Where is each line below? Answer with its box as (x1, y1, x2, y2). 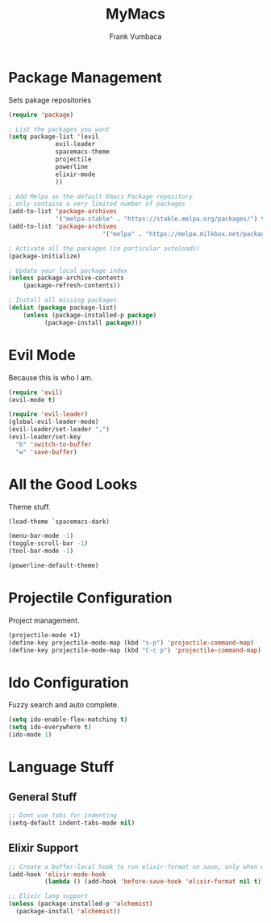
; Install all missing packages (8, 296, 117, 304)
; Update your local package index (8, 266, 128, 275)
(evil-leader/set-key (8, 433, 81, 441)
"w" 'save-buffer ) (15, 447, 78, 456)
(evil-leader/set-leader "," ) (8, 426, 110, 434)
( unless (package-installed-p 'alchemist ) (8, 900, 153, 908)
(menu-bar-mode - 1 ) (8, 532, 74, 540)
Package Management (8, 68, 163, 86)
